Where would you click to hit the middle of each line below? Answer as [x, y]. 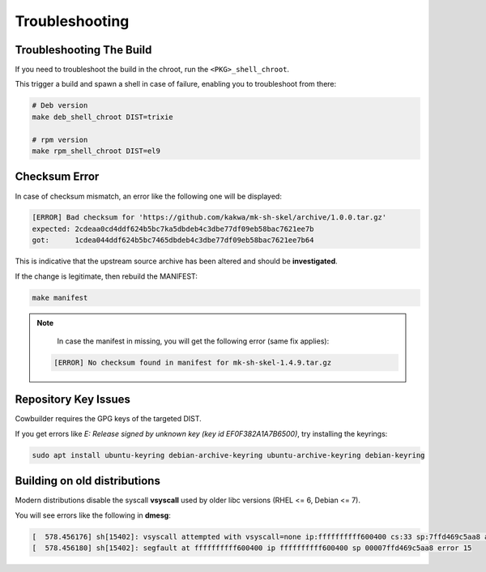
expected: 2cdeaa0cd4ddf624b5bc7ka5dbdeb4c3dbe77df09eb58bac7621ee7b [173, 228]
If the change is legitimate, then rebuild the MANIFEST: [107, 276]
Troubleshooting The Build [83, 50]
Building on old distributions [88, 481]
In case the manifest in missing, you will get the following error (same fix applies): [193, 341]
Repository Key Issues [73, 400]
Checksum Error [57, 177]
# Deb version [60, 106]
